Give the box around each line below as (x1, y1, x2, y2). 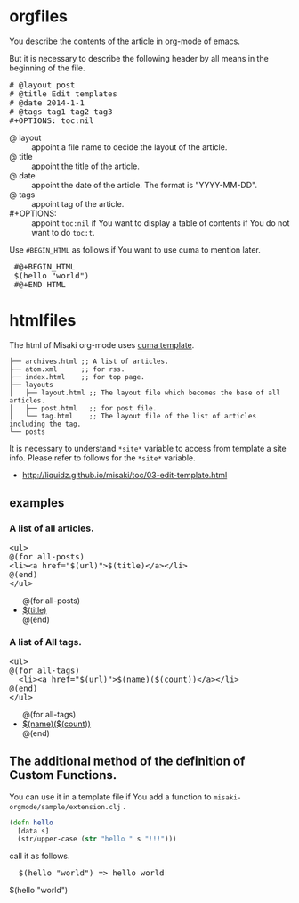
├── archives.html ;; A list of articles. (9, 357, 169, 366)
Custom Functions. (9, 767, 117, 783)
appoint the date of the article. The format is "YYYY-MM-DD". (31, 179, 258, 190)
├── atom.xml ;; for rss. (9, 364, 125, 374)
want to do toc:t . (31, 227, 95, 237)
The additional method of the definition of (9, 754, 246, 769)
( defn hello (9, 818, 53, 827)
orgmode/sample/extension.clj (9, 802, 122, 811)
